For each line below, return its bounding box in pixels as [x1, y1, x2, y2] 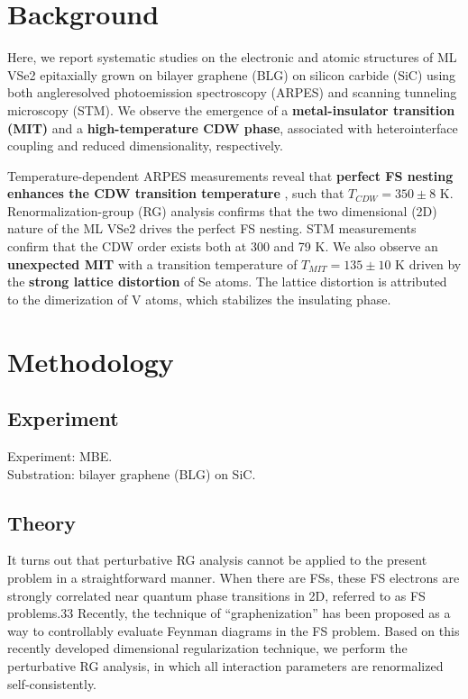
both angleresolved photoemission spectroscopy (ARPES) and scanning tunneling [7, 83, 457, 102]
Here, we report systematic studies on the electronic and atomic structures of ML [7, 48, 457, 67]
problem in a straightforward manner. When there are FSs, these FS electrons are [7, 568, 460, 586]
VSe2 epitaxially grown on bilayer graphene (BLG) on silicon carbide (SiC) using [7, 65, 456, 84]
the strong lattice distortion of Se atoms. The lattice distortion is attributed [7, 272, 447, 291]
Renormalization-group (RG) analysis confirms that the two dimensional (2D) [7, 201, 437, 220]
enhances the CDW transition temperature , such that [7, 184, 344, 203]
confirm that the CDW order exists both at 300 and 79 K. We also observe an [7, 237, 438, 256]
